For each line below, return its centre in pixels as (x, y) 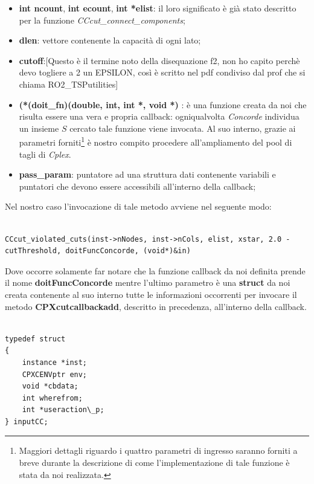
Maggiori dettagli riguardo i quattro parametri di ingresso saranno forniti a (158, 450)
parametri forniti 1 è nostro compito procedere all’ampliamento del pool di (155, 141)
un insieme (39, 128)
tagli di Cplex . (45, 154)
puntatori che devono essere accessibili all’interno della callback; (137, 186)
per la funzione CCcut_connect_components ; (102, 20)
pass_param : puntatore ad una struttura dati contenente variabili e (147, 174)
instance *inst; (55, 362)
